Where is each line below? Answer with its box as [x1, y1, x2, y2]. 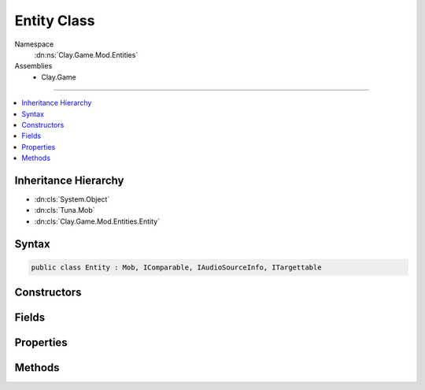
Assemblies [14, 61, 53, 71]
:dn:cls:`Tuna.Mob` [34, 206, 95, 215]
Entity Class [14, 12, 95, 29]
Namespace [14, 39, 54, 49]
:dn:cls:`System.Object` [34, 194, 110, 204]
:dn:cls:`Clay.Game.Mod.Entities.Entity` [34, 217, 161, 226]
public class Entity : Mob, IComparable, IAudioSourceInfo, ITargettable [31, 262, 322, 272]
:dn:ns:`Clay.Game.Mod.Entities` [34, 50, 139, 59]
